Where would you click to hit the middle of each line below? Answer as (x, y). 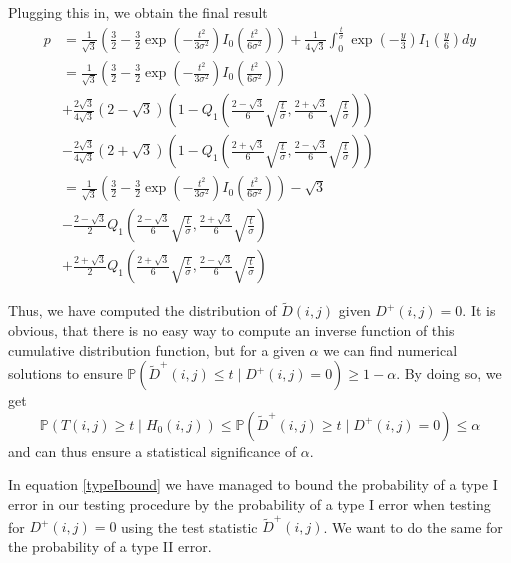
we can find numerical (390, 349)
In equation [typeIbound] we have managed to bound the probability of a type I (253, 484)
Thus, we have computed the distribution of (142, 310)
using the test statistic (189, 526)
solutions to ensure (65, 373)
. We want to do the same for (413, 526)
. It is (479, 310)
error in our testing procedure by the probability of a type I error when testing (249, 503)
